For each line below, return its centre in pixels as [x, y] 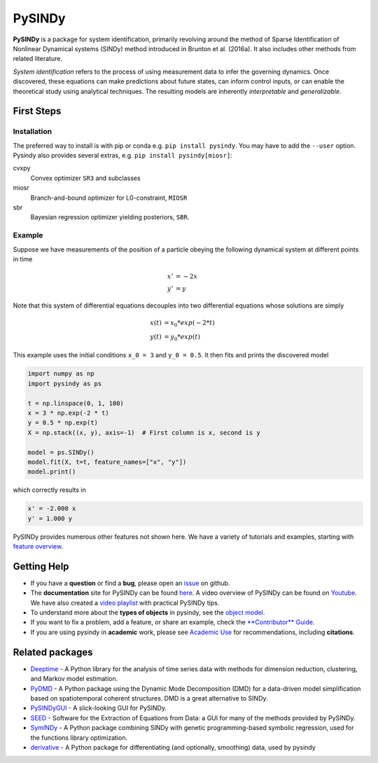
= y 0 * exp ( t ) [182, 338]
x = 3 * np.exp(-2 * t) [69, 413]
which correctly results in [50, 490]
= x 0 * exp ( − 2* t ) [189, 324]
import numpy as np [61, 374]
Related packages [53, 652]
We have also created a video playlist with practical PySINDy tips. [125, 603]
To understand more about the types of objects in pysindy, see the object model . [148, 612]
